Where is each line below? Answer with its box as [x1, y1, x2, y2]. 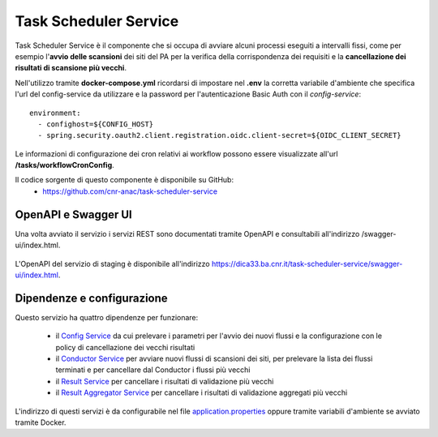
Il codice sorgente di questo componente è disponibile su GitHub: [15, 175, 234, 185]
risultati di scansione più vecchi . [15, 63, 127, 73]
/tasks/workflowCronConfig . [15, 161, 115, 170]
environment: [29, 108, 81, 118]
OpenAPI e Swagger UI [15, 208, 133, 221]
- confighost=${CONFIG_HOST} [37, 119, 154, 129]
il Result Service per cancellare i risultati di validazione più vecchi [55, 376, 274, 386]
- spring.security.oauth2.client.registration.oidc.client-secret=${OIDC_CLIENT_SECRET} [37, 131, 401, 140]
